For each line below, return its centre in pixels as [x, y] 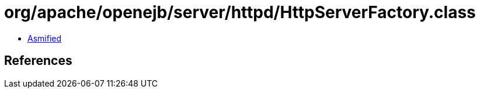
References [38, 61]
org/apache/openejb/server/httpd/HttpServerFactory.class [240, 12]
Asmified [45, 38]
